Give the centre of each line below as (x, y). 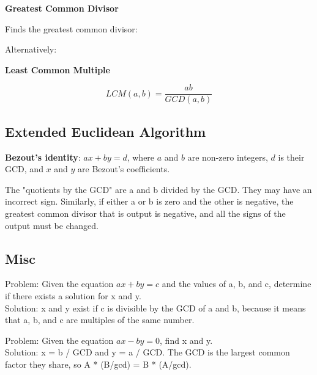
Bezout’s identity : (43, 157)
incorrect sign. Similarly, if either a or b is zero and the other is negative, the (149, 201)
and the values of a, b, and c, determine (237, 284)
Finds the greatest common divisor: (71, 28)
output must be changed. (52, 225)
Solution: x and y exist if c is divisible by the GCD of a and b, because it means (155, 308)
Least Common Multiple (58, 69)
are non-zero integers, (228, 157)
